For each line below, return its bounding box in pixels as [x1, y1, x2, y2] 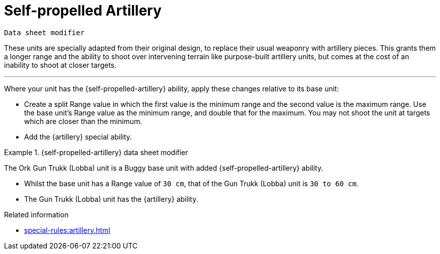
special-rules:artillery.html [24, 225, 111, 234]
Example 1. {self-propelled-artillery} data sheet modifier [4, 148, 188, 157]
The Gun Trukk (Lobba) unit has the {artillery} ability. [24, 194, 198, 203]
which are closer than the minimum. [24, 116, 142, 125]
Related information [4, 210, 69, 219]
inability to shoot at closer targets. [4, 60, 117, 69]
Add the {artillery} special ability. [24, 132, 132, 141]
